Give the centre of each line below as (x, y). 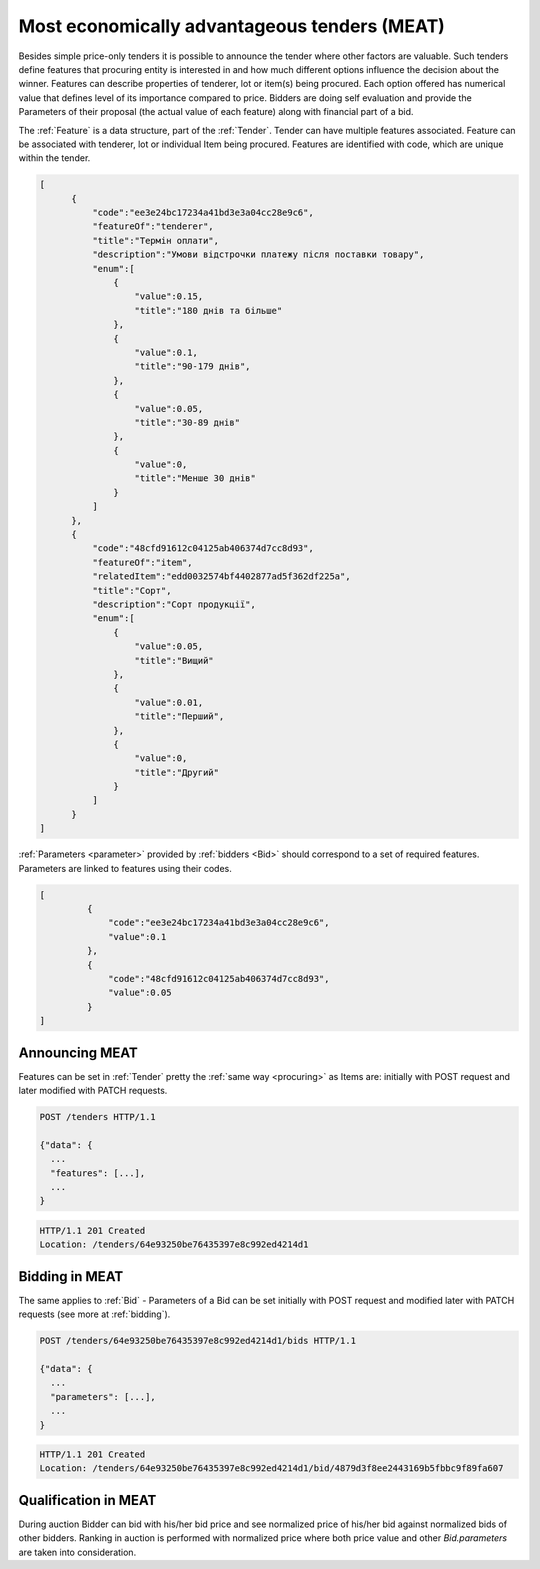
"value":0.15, (169, 296)
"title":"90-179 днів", (192, 366)
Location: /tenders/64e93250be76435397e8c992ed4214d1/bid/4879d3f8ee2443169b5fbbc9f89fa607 (271, 1468)
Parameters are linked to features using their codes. (125, 868)
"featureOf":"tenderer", (152, 226)
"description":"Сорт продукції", (174, 604)
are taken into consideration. (77, 1552)
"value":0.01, (169, 702)
